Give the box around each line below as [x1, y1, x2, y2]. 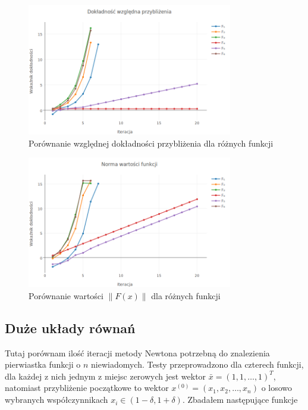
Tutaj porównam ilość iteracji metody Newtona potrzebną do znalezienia [5, 346, 270, 359]
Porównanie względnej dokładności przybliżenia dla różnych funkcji [29, 136, 274, 149]
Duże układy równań [5, 318, 136, 337]
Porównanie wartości [29, 289, 103, 302]
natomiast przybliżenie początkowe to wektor [5, 381, 169, 394]
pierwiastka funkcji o [5, 358, 81, 371]
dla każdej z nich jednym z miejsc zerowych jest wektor [5, 369, 206, 382]
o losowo [261, 381, 293, 394]
